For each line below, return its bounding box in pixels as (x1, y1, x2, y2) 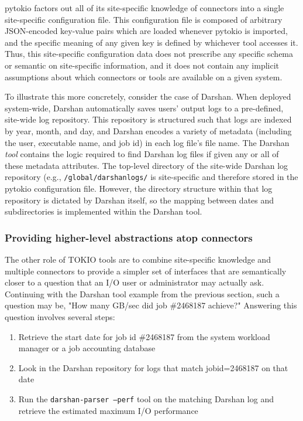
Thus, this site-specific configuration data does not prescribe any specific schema (5, 47, 294, 60)
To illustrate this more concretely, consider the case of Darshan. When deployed (5, 90, 291, 103)
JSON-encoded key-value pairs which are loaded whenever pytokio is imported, (5, 25, 288, 37)
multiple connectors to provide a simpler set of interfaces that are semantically (5, 264, 287, 277)
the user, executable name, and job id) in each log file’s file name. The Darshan (5, 136, 290, 148)
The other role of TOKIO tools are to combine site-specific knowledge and (5, 253, 271, 265)
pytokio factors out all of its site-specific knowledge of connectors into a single (5, 2, 284, 13)
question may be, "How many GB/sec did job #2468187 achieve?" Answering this (5, 299, 297, 311)
